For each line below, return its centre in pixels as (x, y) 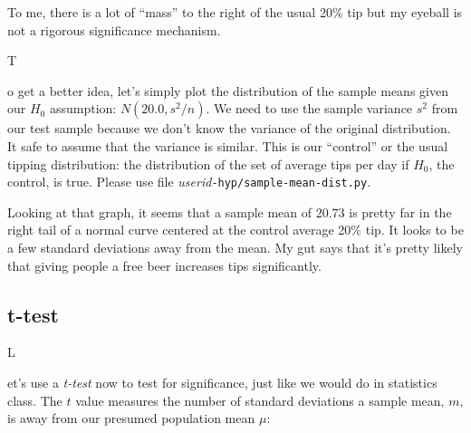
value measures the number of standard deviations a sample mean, (260, 400)
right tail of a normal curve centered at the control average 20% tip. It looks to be (235, 230)
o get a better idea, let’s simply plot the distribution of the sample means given (228, 90)
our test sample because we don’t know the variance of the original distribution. (229, 128)
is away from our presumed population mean (131, 418)
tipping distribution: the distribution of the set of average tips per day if (208, 164)
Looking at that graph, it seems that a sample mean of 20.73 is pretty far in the (230, 212)
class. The (35, 400)
